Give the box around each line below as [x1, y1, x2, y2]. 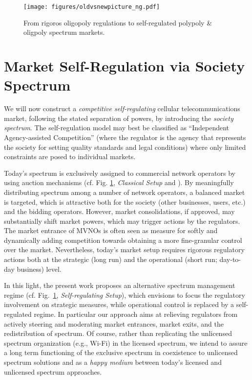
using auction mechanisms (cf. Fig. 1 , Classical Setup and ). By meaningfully [4, 177, 234, 188]
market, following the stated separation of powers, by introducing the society [4, 113, 233, 123]
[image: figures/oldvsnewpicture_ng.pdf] [23, 3, 160, 10]
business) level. [17, 263, 62, 274]
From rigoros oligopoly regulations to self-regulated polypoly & [23, 17, 212, 27]
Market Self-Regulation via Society [4, 56, 245, 76]
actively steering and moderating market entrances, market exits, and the [4, 318, 224, 329]
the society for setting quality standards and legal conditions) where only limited [4, 142, 246, 152]
